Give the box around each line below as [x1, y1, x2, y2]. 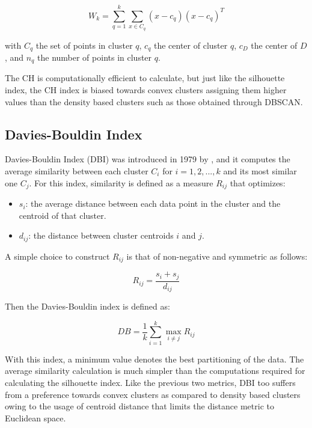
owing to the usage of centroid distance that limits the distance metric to [5, 400, 274, 412]
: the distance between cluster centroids [28, 229, 174, 242]
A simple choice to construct [5, 249, 110, 262]
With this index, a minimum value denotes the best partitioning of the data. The [5, 352, 304, 365]
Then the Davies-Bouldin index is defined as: [5, 300, 170, 313]
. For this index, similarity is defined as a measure [29, 176, 213, 189]
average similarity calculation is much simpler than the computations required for [5, 364, 305, 377]
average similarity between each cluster [5, 165, 148, 177]
